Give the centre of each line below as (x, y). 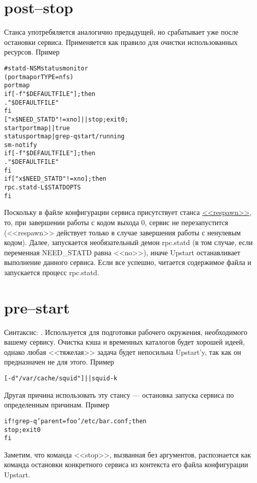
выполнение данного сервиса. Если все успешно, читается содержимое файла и (128, 262)
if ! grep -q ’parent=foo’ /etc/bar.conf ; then (75, 421)
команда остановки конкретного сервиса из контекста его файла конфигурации (126, 464)
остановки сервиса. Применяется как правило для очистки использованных (121, 42)
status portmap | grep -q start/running (65, 137)
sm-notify (21, 145)
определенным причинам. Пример (57, 405)
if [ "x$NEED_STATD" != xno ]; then (55, 179)
